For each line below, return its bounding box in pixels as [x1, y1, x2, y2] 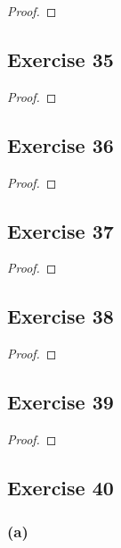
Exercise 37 [7, 216, 114, 244]
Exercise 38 [7, 302, 114, 330]
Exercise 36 [7, 131, 114, 158]
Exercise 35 [7, 45, 114, 72]
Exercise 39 [7, 388, 114, 416]
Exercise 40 [7, 473, 114, 501]
